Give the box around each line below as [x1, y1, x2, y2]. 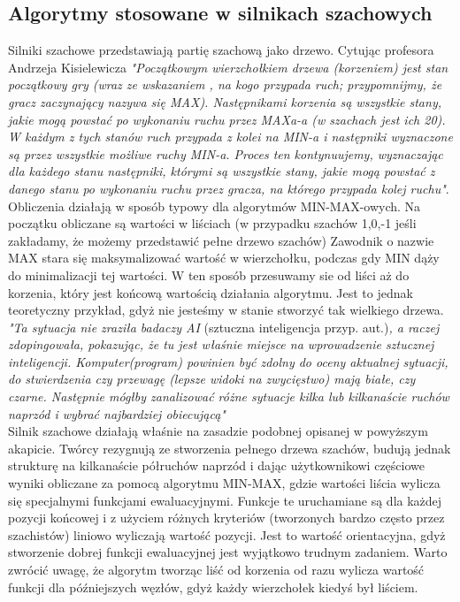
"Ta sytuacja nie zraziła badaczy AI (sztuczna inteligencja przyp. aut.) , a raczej [8, 317, 440, 336]
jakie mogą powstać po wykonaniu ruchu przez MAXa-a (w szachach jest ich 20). [8, 110, 446, 128]
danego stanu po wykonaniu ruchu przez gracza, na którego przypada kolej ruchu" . [8, 179, 449, 197]
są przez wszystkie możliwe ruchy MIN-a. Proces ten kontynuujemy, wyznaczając [8, 144, 443, 163]
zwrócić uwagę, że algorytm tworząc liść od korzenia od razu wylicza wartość [8, 560, 425, 579]
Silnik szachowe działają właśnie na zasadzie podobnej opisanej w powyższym [8, 422, 428, 440]
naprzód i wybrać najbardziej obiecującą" [8, 404, 226, 423]
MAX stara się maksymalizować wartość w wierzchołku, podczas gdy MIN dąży [8, 248, 440, 267]
